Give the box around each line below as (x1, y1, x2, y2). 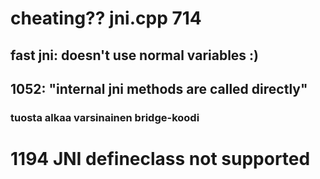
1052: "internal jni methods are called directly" (10, 80, 308, 97)
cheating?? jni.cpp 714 (10, 7, 202, 30)
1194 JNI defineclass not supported (10, 148, 311, 171)
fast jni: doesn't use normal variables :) (10, 47, 260, 64)
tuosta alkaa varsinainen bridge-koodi (10, 110, 200, 124)
